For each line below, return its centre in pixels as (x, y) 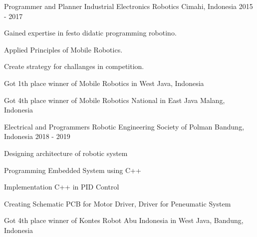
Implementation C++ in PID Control (62, 187)
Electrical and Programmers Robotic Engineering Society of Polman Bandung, (124, 126)
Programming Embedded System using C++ (73, 170)
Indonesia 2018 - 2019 (37, 136)
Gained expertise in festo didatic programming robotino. (90, 33)
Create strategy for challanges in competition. (74, 66)
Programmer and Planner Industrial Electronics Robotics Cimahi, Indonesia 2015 (128, 6)
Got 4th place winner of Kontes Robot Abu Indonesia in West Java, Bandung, (124, 220)
